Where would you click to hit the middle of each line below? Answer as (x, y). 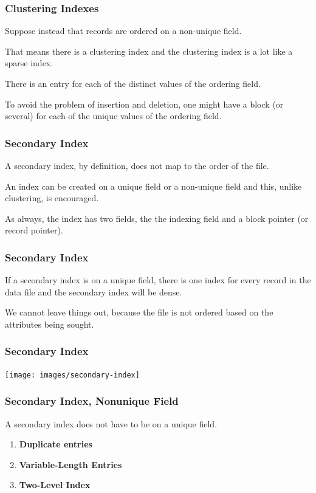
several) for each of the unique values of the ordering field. (113, 116)
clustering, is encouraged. (52, 198)
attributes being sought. (50, 324)
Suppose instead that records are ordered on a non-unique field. (123, 31)
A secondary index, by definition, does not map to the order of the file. (137, 165)
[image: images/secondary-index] (72, 375)
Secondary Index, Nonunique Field (92, 401)
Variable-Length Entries (70, 464)
